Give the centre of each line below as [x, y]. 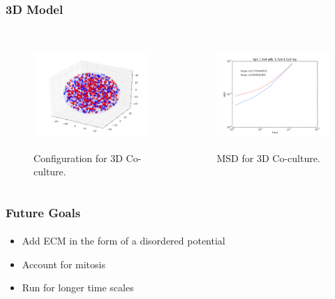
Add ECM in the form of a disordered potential [124, 241]
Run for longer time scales [78, 287]
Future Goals [43, 212]
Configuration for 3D [78, 158]
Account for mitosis [64, 264]
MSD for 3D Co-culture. [268, 158]
